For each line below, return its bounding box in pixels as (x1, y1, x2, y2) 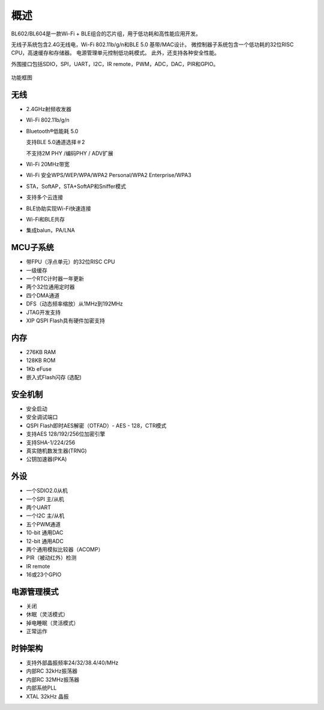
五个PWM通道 (26, 520, 61, 528)
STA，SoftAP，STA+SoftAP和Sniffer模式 (26, 182, 126, 190)
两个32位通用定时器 (26, 283, 75, 290)
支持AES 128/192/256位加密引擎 (26, 430, 106, 438)
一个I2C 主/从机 (26, 512, 65, 519)
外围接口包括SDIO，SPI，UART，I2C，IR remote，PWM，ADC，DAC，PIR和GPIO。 (11, 60, 219, 67)
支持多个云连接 (26, 194, 63, 201)
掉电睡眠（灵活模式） (26, 619, 79, 627)
